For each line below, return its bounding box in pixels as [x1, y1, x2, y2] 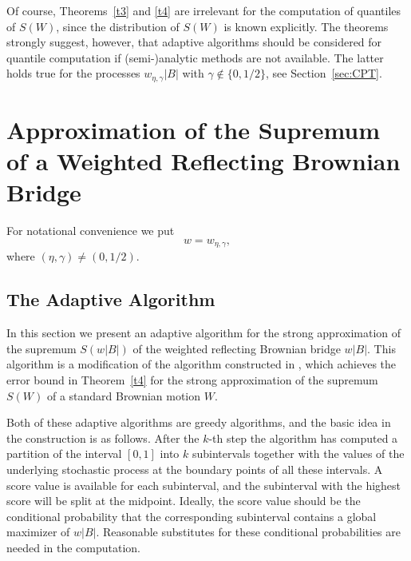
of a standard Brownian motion [46, 387, 201, 404]
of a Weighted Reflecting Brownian [6, 145, 401, 177]
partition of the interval [6, 445, 122, 462]
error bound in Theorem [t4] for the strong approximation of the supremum [6, 371, 378, 388]
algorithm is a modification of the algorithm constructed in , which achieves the [6, 356, 397, 372]
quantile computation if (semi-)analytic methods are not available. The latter [6, 49, 384, 66]
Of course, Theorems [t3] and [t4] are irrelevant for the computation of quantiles [6, 2, 401, 18]
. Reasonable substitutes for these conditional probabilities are [96, 523, 401, 540]
